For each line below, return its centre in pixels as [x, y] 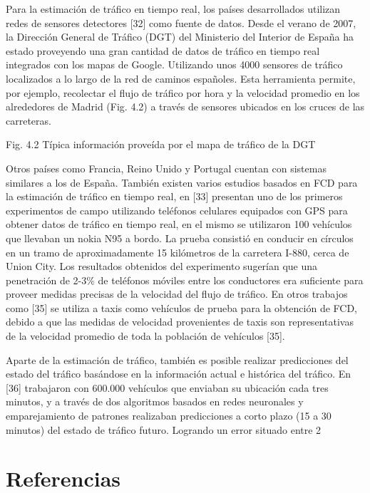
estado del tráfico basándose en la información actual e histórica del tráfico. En [179, 374]
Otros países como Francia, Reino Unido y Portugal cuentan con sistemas [166, 168]
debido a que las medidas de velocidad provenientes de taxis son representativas [180, 322]
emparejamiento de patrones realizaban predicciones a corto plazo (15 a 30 [169, 416]
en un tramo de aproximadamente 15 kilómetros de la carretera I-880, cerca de [178, 252]
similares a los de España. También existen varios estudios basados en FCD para [182, 182]
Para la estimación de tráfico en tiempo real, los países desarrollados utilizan [173, 9]
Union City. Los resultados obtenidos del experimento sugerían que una [162, 266]
